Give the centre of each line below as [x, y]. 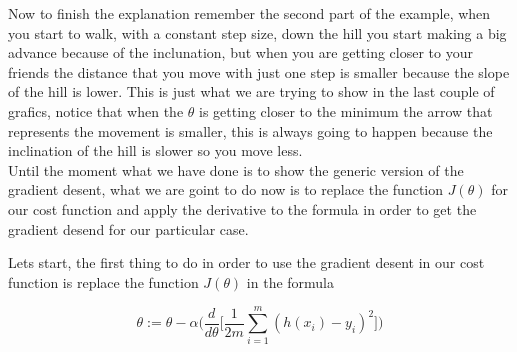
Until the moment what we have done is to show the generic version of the [236, 169]
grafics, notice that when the [96, 110]
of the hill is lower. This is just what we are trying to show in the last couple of [251, 91]
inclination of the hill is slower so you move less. [155, 150]
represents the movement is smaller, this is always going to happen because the [250, 130]
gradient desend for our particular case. [128, 228]
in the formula [290, 281]
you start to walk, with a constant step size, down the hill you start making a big [257, 32]
